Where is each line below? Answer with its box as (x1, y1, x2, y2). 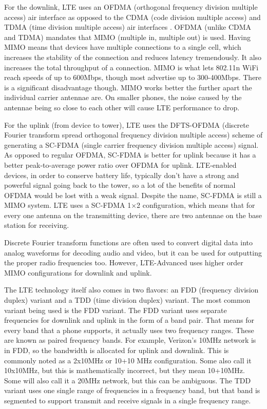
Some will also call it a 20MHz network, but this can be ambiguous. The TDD (4, 375, 251, 385)
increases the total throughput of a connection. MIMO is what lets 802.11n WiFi (4, 62, 259, 72)
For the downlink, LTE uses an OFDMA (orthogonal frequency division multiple (4, 2, 258, 12)
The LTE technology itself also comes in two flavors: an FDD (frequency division (4, 284, 259, 295)
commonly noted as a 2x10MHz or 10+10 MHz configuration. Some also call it (4, 355, 252, 365)
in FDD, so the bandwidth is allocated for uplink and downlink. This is (4, 345, 229, 355)
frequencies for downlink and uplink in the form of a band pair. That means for (4, 315, 254, 325)
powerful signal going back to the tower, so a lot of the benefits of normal (4, 180, 236, 190)
